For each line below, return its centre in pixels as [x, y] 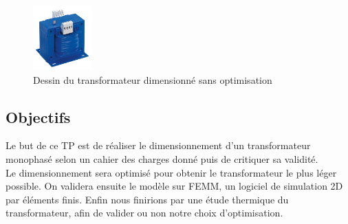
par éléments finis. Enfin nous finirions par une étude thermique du [147, 199]
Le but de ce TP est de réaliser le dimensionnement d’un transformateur [158, 145]
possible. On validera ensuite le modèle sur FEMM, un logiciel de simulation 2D [174, 186]
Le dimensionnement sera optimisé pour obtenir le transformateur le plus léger [171, 172]
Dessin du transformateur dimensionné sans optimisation [153, 79]
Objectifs [38, 116]
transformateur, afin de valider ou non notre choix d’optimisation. [144, 213]
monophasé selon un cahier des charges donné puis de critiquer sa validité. [162, 158]
